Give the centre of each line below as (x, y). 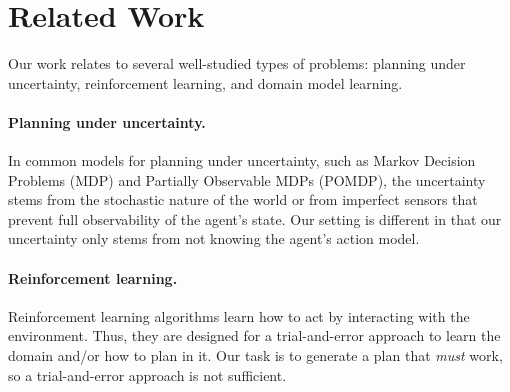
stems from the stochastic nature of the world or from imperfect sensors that (243, 199)
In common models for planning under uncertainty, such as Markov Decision (242, 160)
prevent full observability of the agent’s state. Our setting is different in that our (255, 218)
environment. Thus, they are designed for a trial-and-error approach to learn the (254, 335)
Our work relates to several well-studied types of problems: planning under (237, 63)
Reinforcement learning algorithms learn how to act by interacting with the (239, 315)
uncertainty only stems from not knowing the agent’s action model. (214, 238)
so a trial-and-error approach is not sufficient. (147, 374)
